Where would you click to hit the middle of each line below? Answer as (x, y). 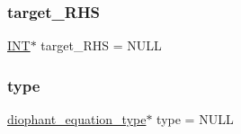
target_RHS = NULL (101, 45)
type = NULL (195, 119)
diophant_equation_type (77, 119)
